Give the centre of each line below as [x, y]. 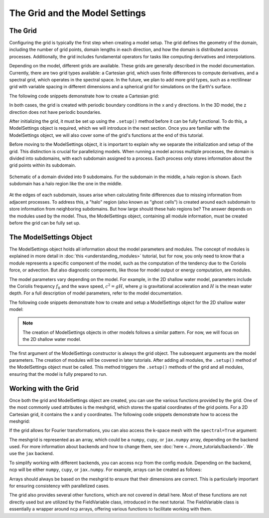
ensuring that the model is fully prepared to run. [58, 374]
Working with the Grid [44, 388]
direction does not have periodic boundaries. [55, 112]
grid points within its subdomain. [43, 165]
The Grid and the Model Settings [78, 13]
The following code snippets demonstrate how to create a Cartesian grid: [84, 96]
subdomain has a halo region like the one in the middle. [66, 184]
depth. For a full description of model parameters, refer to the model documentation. [96, 293]
